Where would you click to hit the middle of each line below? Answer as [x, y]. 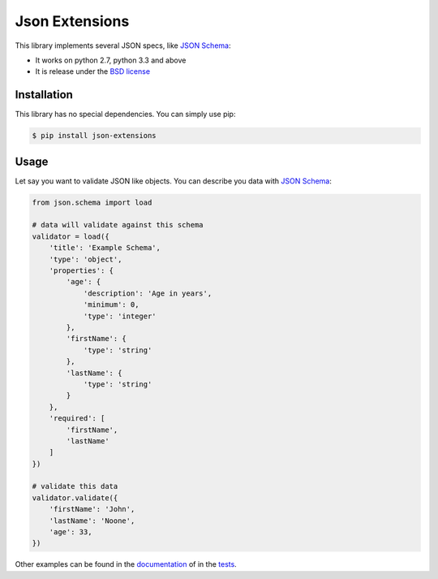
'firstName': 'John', [92, 509]
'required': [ [77, 419]
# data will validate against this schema [118, 225]
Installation [44, 95]
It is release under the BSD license [92, 71]
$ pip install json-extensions [94, 136]
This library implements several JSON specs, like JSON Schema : [123, 45]
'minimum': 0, [111, 305]
